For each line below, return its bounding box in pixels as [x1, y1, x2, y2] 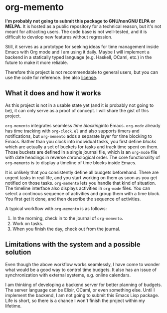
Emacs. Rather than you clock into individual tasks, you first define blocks [5, 138, 157, 144]
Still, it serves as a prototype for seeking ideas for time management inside [5, 43, 159, 49]
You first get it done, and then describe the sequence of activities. [5, 196, 141, 202]
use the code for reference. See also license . [5, 74, 97, 80]
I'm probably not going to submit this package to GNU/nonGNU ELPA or [5, 18, 156, 24]
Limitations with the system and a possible [5, 240, 141, 249]
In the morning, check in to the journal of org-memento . [12, 215, 124, 221]
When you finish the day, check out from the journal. [12, 226, 121, 232]
